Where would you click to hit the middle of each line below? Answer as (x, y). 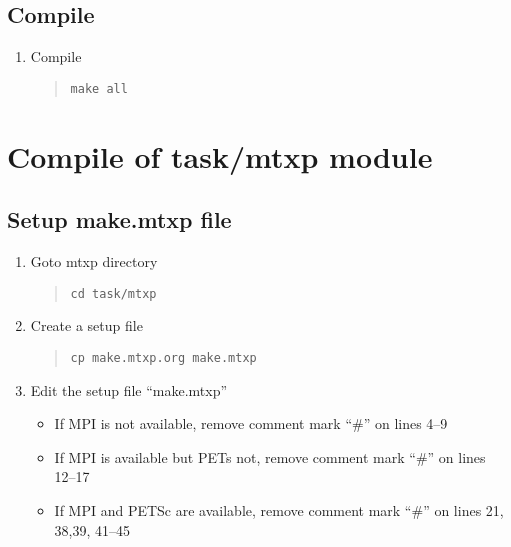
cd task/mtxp (113, 293)
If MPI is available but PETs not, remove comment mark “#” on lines (270, 456)
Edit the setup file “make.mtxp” (129, 389)
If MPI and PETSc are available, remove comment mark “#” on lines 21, (279, 509)
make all (99, 88)
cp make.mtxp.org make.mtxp (163, 357)
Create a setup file (86, 325)
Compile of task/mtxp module (220, 155)
